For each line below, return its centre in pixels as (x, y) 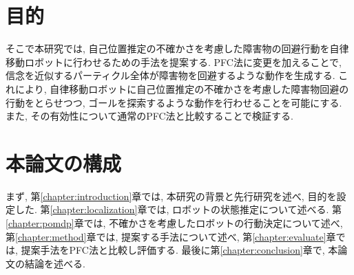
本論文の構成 (64, 163)
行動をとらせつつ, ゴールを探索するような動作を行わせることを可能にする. (174, 102)
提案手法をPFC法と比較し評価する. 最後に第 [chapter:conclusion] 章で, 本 (179, 250)
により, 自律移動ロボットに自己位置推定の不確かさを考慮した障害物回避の (182, 88)
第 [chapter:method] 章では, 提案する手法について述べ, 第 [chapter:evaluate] (166, 236)
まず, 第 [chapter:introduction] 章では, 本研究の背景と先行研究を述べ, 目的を (171, 196)
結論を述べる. (55, 263)
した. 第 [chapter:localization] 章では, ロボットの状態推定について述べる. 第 (178, 209)
